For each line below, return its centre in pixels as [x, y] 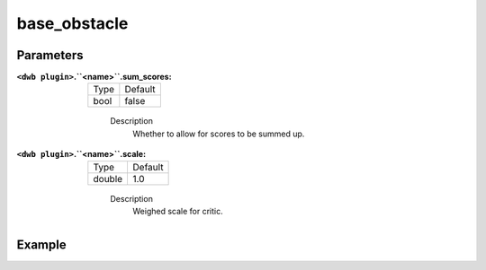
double [108, 179]
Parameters [50, 55]
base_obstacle [72, 23]
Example [41, 244]
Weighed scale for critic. [178, 212]
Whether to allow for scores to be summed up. [219, 134]
